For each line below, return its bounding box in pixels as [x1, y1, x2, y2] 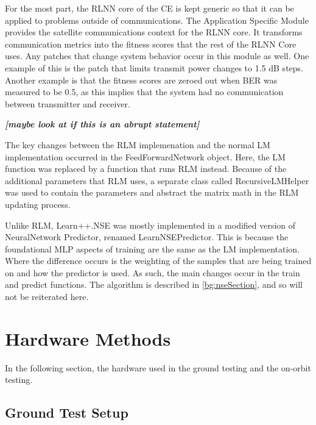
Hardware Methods [5, 326, 171, 351]
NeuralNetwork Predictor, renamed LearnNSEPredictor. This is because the [5, 230, 289, 243]
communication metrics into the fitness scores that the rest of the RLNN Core [5, 37, 297, 50]
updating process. [5, 198, 71, 210]
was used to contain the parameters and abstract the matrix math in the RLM [5, 186, 299, 199]
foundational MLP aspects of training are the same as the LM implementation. [5, 242, 300, 255]
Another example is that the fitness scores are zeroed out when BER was [5, 73, 278, 86]
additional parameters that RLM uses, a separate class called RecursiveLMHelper [5, 174, 309, 187]
